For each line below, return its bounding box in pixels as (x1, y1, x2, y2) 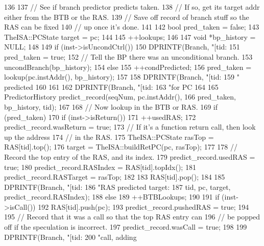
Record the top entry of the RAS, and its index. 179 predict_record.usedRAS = (4, 151, 255, 162)
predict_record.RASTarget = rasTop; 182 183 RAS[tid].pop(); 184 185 (4, 171, 225, 182)
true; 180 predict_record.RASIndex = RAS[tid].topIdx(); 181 (4, 161, 196, 172)
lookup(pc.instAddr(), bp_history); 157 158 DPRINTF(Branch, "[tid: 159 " (4, 71, 239, 82)
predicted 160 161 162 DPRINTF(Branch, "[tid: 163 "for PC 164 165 (4, 81, 219, 92)
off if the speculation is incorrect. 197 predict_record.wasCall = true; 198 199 (4, 222, 247, 232)
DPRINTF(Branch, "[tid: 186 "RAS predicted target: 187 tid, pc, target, (4, 181, 231, 192)
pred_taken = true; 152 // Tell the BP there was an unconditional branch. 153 (4, 51, 253, 62)
